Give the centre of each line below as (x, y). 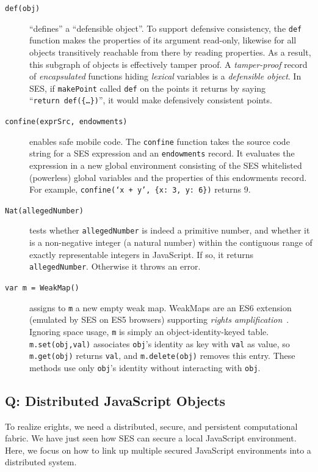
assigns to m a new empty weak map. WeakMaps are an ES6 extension (161, 307)
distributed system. (41, 462)
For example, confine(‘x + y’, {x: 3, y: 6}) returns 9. (140, 189)
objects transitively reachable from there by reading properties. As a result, (170, 52)
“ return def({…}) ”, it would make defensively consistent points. (151, 100)
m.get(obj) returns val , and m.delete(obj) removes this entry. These (162, 356)
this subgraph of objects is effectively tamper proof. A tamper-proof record (168, 64)
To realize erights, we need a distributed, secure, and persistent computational (151, 426)
